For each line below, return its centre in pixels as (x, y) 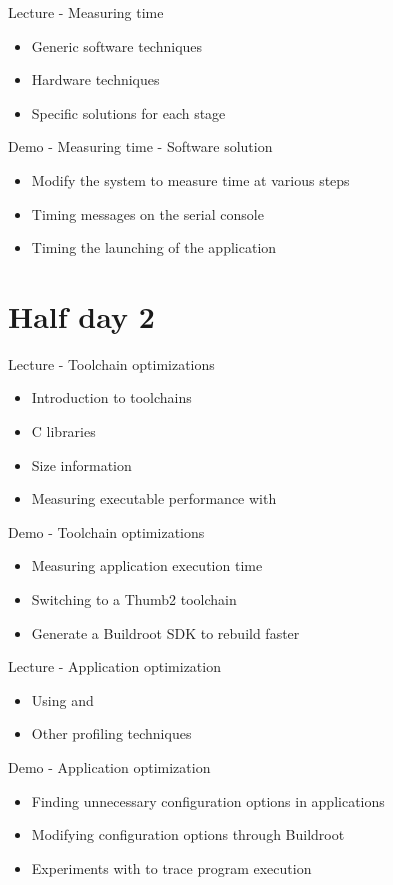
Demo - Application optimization (109, 767)
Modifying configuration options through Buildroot (188, 834)
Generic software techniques (117, 45)
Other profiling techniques (111, 733)
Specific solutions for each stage (128, 112)
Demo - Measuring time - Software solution (140, 146)
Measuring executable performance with (154, 498)
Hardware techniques (95, 79)
